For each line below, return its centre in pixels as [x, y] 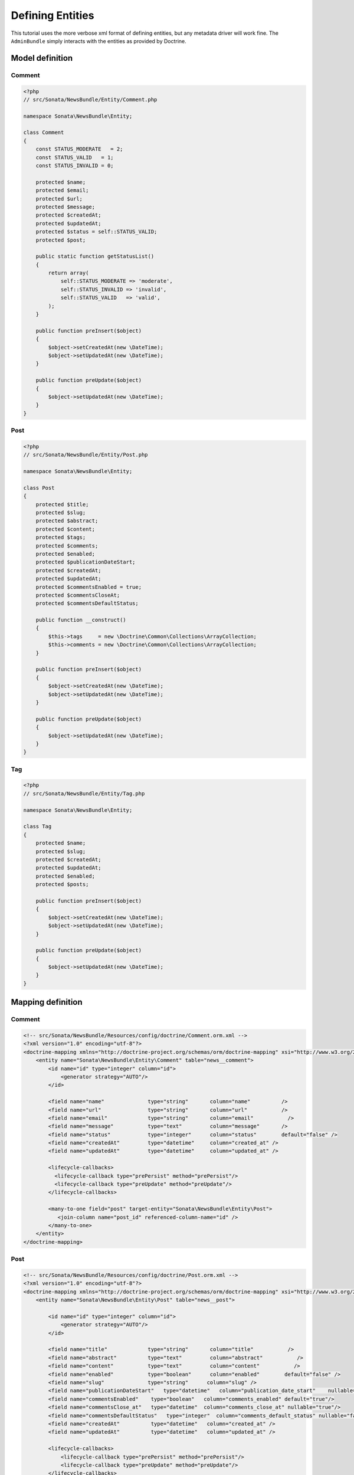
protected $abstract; [67, 521]
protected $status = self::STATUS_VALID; [96, 232]
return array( [68, 273]
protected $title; [62, 504]
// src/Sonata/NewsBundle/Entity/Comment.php [90, 99]
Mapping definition [47, 1002]
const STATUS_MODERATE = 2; [79, 149]
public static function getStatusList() [95, 256]
